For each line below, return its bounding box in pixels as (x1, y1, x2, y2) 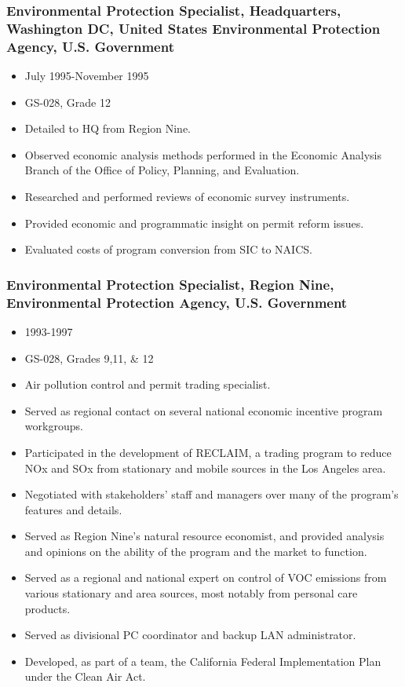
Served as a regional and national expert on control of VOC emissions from (24, 569, 387, 586)
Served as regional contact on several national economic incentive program (24, 402, 383, 418)
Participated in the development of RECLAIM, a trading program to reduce (24, 444, 392, 460)
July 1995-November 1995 (24, 68, 149, 84)
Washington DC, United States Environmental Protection (6, 18, 381, 38)
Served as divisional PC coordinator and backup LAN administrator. (24, 627, 356, 643)
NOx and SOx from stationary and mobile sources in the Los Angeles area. (24, 459, 386, 476)
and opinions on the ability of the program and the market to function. (24, 543, 367, 559)
